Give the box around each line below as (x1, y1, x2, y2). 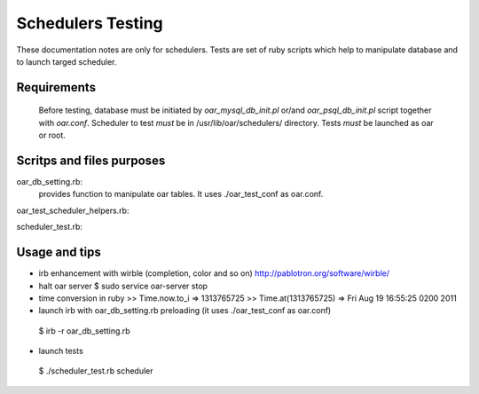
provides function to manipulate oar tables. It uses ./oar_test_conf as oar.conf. (38, 189, 324, 200)
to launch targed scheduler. (16, 56, 117, 67)
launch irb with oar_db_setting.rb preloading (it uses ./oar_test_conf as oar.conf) (38, 305, 332, 316)
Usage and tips (16, 245, 101, 260)
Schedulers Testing (16, 13, 163, 33)
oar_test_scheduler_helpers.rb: (16, 205, 130, 216)
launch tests (38, 346, 83, 357)
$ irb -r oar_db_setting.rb (38, 325, 130, 336)
